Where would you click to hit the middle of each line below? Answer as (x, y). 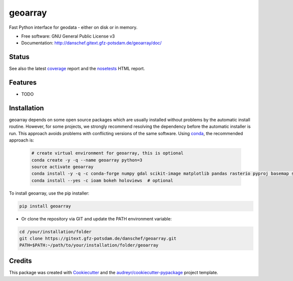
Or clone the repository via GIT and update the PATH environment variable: (96, 219)
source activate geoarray (63, 167)
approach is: (21, 140)
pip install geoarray (45, 206)
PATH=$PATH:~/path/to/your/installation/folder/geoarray (89, 245)
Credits (21, 261)
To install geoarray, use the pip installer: (49, 193)
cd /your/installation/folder (55, 231)
